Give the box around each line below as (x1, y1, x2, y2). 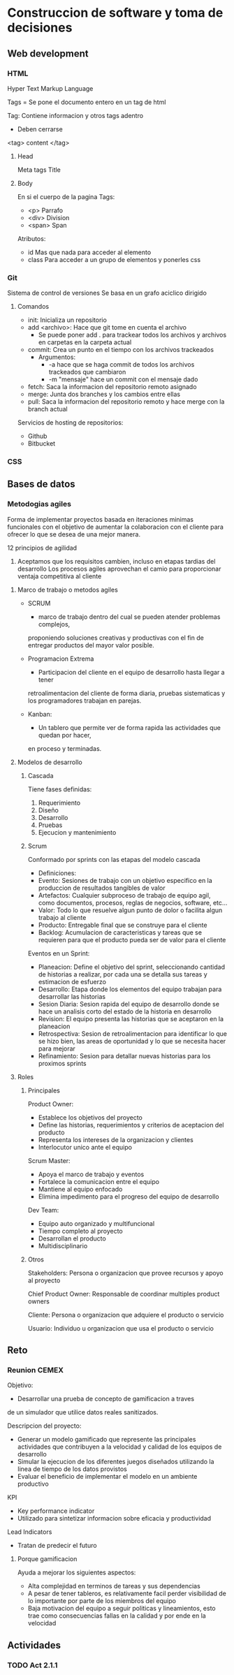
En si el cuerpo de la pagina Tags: (17, 192, 115, 200)
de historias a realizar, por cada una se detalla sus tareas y (38, 970, 207, 979)
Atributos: (17, 234, 46, 242)
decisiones (7, 20, 73, 36)
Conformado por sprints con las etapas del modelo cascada (27, 855, 200, 863)
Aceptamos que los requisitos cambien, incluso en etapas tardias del (17, 557, 216, 565)
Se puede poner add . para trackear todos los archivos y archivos (38, 330, 227, 339)
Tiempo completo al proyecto (38, 1227, 124, 1235)
